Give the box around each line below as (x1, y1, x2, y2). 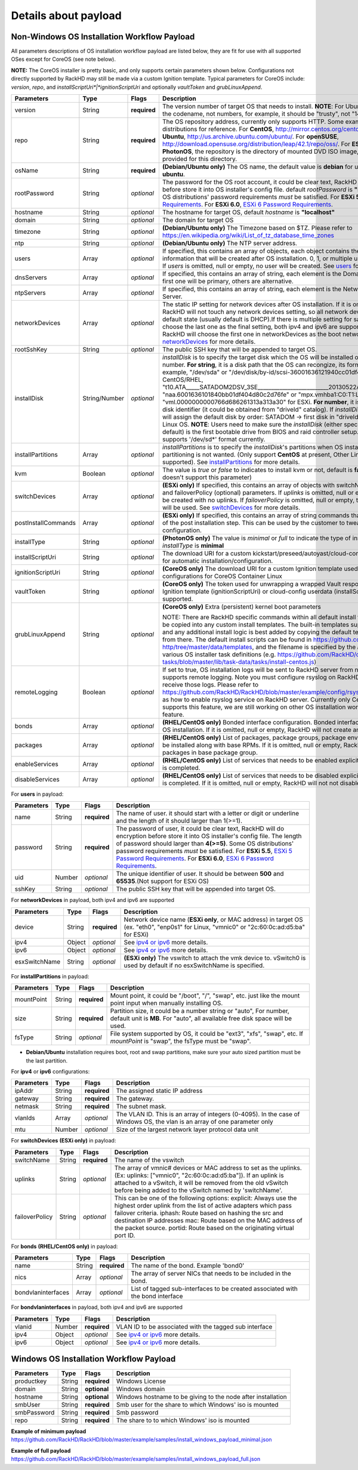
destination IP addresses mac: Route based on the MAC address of (114, 1216, 303, 1224)
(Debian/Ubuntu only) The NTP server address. (162, 239, 298, 248)
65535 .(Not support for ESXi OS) (116, 877, 209, 885)
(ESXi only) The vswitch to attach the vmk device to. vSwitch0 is (124, 953, 306, 962)
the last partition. (26, 1057, 68, 1064)
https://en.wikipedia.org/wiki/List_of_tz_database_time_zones (162, 231, 334, 240)
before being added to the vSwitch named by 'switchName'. (114, 1186, 283, 1194)
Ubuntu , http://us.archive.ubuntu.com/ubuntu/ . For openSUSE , (162, 132, 340, 141)
